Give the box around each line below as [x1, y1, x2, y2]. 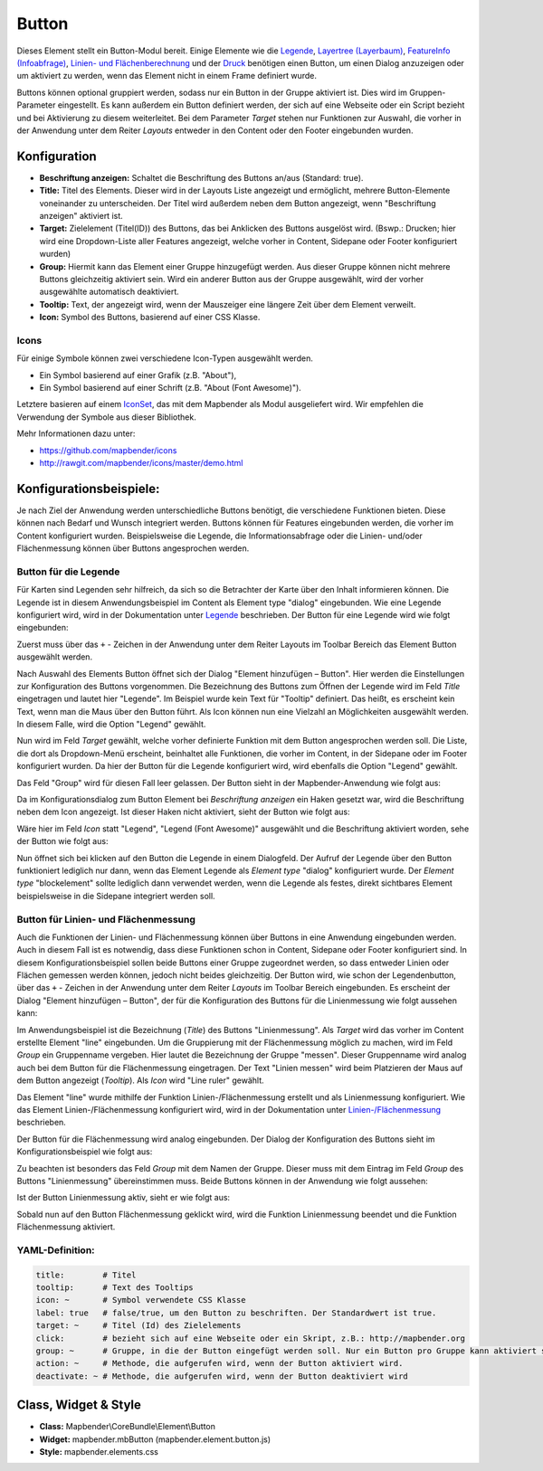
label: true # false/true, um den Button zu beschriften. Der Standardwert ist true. [35, 1307, 437, 1318]
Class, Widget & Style [16, 1398, 142, 1413]
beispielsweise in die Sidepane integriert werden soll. [16, 890, 216, 901]
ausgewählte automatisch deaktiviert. [39, 286, 180, 298]
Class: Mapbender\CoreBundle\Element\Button [39, 1421, 216, 1432]
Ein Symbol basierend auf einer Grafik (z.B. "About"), [39, 369, 237, 380]
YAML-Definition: [16, 1244, 95, 1257]
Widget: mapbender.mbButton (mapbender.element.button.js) [39, 1434, 271, 1445]
